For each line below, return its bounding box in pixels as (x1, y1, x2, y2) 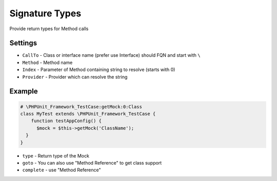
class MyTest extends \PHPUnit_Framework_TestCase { (20, 111, 156, 117)
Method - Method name (22, 59, 73, 65)
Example (9, 87, 38, 96)
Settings (9, 39, 37, 48)
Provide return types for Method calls (9, 26, 89, 32)
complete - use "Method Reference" (22, 167, 101, 173)
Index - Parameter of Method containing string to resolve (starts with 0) (22, 66, 175, 73)
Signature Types (9, 8, 82, 19)
